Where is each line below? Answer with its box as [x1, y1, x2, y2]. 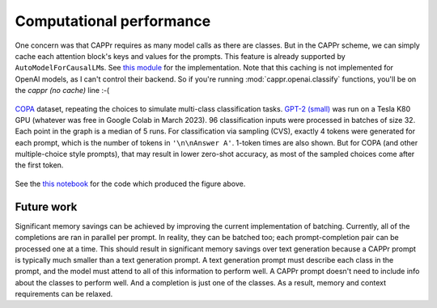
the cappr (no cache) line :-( [15, 86, 110, 95]
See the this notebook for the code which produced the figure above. [15, 179, 246, 188]
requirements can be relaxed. [15, 289, 113, 299]
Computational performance [15, 12, 211, 30]
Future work [15, 200, 78, 213]
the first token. [15, 160, 64, 170]
